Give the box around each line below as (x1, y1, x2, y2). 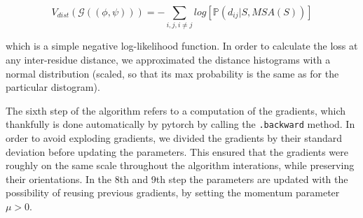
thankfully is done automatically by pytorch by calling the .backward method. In (6, 117, 355, 131)
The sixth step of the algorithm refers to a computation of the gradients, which (6, 103, 346, 117)
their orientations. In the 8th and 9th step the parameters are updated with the (6, 171, 348, 186)
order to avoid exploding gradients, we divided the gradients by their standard (6, 130, 343, 145)
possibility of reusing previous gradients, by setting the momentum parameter (6, 185, 340, 200)
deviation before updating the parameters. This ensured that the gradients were (6, 144, 349, 159)
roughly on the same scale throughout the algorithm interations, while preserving (6, 158, 355, 173)
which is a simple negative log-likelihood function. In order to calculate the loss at (6, 38, 358, 53)
